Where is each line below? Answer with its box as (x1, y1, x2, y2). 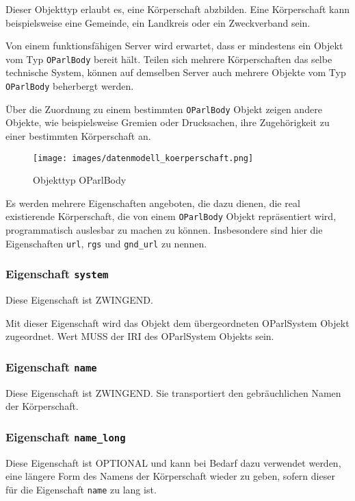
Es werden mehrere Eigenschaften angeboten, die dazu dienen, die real (5, 195, 300, 210)
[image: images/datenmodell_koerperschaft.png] (33, 153, 254, 163)
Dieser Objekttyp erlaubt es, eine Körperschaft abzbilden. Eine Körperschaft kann (5, 2, 350, 16)
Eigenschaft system (5, 265, 109, 282)
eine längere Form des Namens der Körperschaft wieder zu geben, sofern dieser (5, 469, 335, 483)
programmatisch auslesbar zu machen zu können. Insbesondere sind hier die (5, 223, 323, 237)
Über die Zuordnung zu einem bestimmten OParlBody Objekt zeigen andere (5, 101, 322, 116)
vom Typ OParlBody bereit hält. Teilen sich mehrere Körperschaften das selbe (5, 51, 332, 66)
